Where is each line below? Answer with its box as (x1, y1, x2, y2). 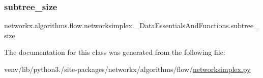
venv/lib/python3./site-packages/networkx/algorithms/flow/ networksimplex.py (4, 64, 251, 74)
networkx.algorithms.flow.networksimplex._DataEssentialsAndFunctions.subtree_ (4, 20, 259, 31)
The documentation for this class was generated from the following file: (4, 47, 225, 57)
